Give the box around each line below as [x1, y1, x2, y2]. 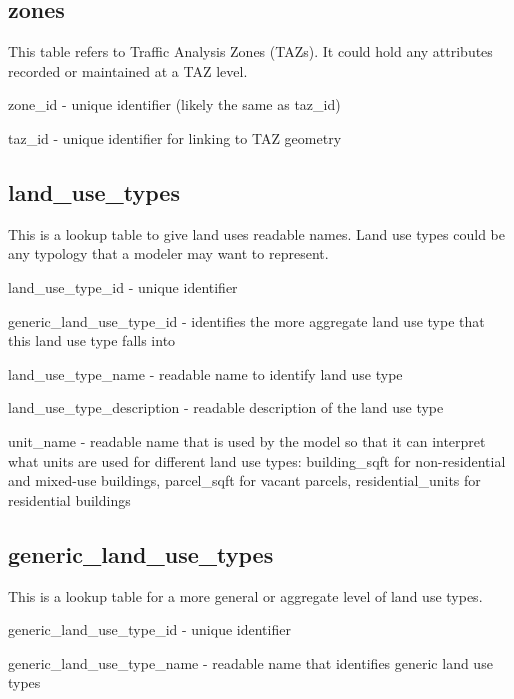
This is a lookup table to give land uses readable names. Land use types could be [8, 223, 505, 244]
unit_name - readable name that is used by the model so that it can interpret [8, 430, 486, 451]
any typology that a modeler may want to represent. [8, 243, 329, 264]
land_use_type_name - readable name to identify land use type [8, 363, 403, 384]
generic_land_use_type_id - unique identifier [8, 619, 291, 640]
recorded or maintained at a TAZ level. [8, 60, 248, 81]
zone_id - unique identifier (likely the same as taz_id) [8, 94, 341, 115]
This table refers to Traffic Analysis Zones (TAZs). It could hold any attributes [8, 41, 493, 62]
